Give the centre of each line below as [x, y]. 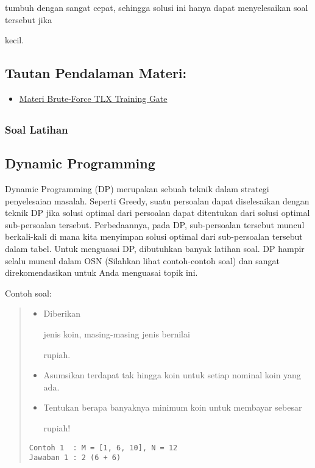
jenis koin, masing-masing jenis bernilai [117, 334]
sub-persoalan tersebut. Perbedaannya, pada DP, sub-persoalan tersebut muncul [155, 224]
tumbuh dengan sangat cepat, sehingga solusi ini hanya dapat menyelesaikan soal [157, 7]
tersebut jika [29, 19]
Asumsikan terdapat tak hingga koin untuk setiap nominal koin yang [172, 375]
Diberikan [62, 313]
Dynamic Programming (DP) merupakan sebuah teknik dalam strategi [137, 189]
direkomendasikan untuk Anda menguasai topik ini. [101, 272]
